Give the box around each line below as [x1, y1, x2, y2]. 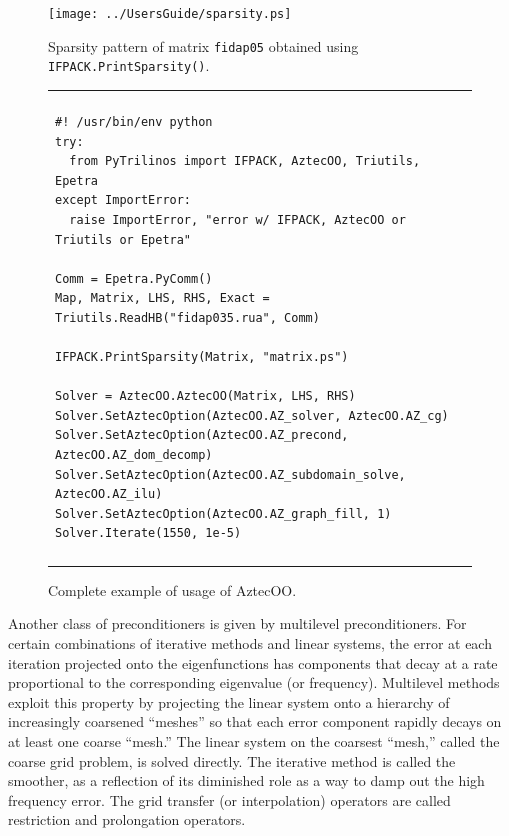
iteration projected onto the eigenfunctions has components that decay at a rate [8, 652, 498, 673]
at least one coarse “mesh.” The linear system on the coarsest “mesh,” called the [8, 730, 500, 751]
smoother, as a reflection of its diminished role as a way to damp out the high [8, 770, 485, 791]
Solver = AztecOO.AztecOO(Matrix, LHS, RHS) [55, 389, 356, 404]
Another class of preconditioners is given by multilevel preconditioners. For [8, 613, 467, 634]
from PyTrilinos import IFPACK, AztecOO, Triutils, [69, 154, 421, 169]
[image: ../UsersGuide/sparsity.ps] [48, 7, 292, 21]
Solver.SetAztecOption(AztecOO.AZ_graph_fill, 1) [55, 506, 392, 521]
